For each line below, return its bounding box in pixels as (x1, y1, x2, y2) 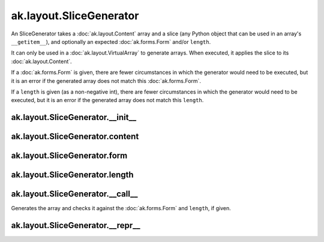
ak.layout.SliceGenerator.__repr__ (11, 220, 140, 231)
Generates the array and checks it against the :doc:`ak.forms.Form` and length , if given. (11, 205, 231, 212)
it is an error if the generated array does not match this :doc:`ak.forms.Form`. (11, 77, 201, 84)
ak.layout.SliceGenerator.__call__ (11, 189, 138, 199)
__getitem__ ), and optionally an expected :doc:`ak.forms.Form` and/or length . (11, 38, 211, 45)
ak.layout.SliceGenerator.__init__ (11, 112, 137, 123)
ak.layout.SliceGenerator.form (11, 151, 128, 161)
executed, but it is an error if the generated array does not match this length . (11, 97, 204, 104)
